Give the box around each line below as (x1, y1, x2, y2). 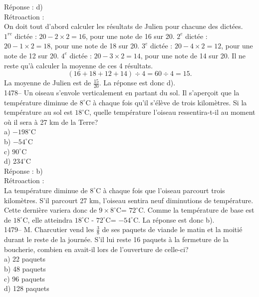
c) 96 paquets (4, 273, 45, 284)
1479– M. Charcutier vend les (4, 224, 94, 235)
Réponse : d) (4, 1, 43, 11)
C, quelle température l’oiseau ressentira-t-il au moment (84, 107, 256, 117)
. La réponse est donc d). (99, 77, 176, 88)
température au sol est (4, 107, 73, 117)
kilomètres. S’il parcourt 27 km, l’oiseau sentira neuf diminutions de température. (4, 195, 254, 205)
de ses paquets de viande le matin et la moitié (102, 224, 243, 235)
